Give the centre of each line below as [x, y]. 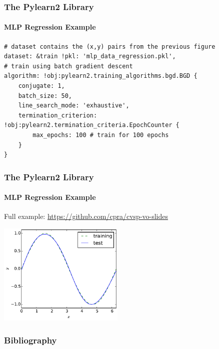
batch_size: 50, [45, 96]
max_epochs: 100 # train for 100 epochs [101, 135]
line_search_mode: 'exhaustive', [74, 106]
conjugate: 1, [41, 86]
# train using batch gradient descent [68, 66]
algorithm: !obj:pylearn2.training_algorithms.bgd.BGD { [101, 76]
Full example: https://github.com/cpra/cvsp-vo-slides [86, 216]
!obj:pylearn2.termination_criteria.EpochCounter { [92, 125]
